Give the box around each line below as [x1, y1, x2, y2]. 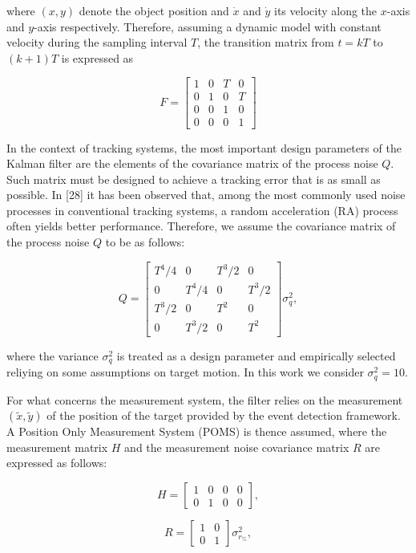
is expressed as [61, 49, 134, 66]
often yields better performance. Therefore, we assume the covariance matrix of [6, 218, 396, 234]
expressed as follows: [6, 454, 107, 471]
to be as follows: [105, 234, 185, 250]
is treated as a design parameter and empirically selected [116, 347, 396, 364]
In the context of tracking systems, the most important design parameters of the [6, 139, 402, 156]
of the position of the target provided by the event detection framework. [46, 407, 401, 424]
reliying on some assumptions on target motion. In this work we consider [6, 364, 364, 380]
